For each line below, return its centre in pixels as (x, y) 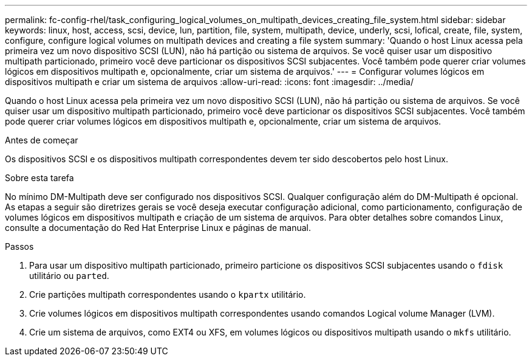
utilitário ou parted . (69, 276)
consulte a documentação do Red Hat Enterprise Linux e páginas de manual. (158, 228)
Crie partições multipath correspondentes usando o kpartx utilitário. (168, 294)
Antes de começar (42, 140)
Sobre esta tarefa (39, 178)
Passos (19, 246)
